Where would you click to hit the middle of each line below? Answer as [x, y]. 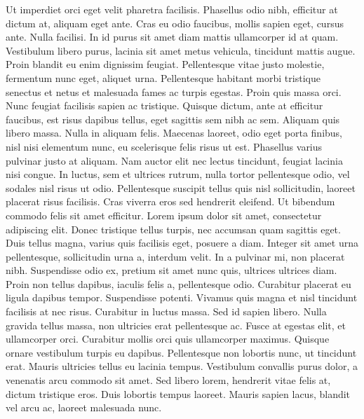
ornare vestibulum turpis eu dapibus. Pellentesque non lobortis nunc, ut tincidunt [181, 352]
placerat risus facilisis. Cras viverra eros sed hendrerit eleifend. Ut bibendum [170, 201]
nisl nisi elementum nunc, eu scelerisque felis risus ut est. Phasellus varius [164, 146]
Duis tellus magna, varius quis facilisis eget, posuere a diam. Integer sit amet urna [182, 243]
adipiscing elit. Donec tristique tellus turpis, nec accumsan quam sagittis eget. [173, 229]
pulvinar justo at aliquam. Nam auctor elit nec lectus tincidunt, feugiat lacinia [174, 160]
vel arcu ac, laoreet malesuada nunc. [84, 407]
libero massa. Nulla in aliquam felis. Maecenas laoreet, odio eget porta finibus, [174, 133]
